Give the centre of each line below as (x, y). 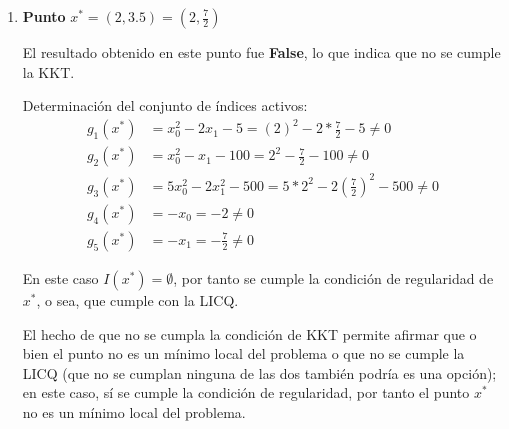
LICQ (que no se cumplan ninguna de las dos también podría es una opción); (259, 372)
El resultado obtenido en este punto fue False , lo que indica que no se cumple (261, 52)
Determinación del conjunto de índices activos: (165, 105)
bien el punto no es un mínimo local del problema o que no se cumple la (243, 353)
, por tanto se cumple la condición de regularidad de (333, 277)
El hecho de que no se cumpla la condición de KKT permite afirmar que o (249, 333)
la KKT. (48, 71)
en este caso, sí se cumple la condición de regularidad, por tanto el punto (246, 392)
